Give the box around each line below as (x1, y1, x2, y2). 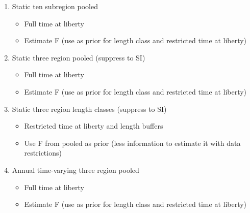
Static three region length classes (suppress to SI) (12, 103, 167, 114)
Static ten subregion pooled (12, 1, 98, 11)
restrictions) (24, 147, 62, 158)
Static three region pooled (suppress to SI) (12, 52, 145, 63)
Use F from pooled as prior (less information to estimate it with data (24, 137, 241, 148)
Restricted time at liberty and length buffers (24, 120, 163, 131)
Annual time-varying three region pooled (12, 164, 139, 175)
